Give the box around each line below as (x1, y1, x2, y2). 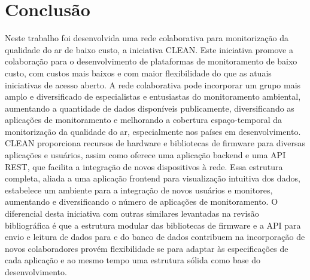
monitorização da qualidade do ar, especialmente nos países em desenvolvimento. (5, 125, 301, 137)
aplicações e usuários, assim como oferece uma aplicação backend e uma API (5, 149, 286, 161)
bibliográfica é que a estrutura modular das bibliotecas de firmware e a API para (5, 219, 301, 231)
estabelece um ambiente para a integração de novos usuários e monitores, (5, 183, 273, 196)
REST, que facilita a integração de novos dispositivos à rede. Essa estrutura (5, 160, 283, 173)
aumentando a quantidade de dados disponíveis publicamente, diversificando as (5, 101, 294, 114)
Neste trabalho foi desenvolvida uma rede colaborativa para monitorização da (5, 32, 289, 44)
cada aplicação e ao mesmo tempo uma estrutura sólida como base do (5, 254, 260, 266)
